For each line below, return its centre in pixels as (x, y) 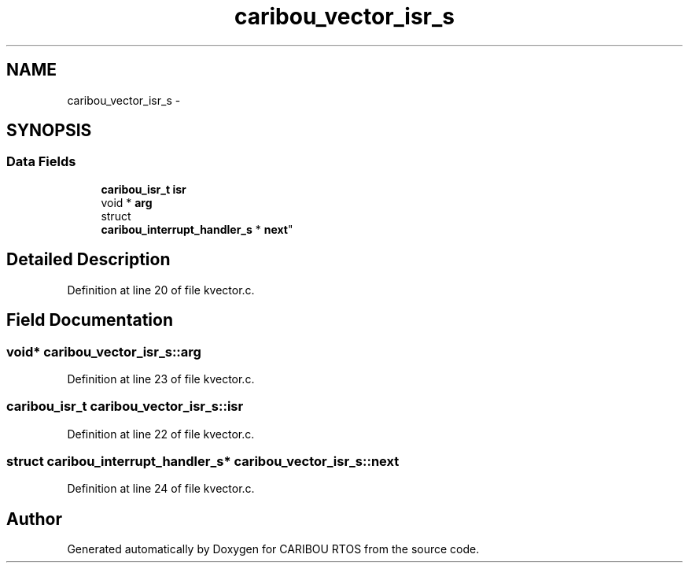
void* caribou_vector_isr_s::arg (104, 351)
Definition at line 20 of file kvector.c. (161, 290)
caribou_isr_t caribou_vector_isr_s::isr (125, 406)
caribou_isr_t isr (144, 189)
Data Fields (41, 162)
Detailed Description (88, 260)
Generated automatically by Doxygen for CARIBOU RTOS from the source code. (273, 549)
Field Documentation (90, 320)
